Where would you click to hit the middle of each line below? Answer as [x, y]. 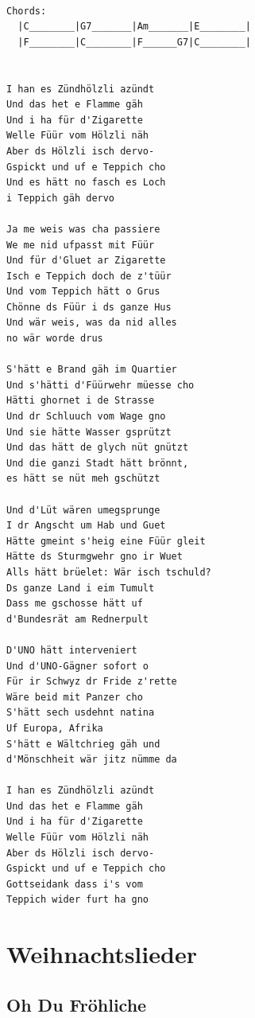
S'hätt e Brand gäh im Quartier [92, 370]
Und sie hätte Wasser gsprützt [89, 432]
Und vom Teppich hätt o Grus [83, 292]
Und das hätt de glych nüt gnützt [98, 448]
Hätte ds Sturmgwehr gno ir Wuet [95, 557]
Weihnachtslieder [102, 954]
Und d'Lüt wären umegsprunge [83, 510]
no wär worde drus [55, 339]
